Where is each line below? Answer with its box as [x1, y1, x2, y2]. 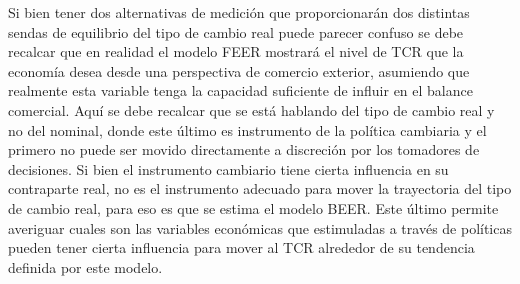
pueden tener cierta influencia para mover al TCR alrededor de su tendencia [8, 237, 475, 258]
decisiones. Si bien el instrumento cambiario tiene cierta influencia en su [8, 158, 449, 179]
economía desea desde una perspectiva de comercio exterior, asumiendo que [8, 60, 470, 81]
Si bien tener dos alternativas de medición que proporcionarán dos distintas [8, 2, 470, 22]
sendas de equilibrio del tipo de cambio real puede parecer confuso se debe [8, 21, 464, 42]
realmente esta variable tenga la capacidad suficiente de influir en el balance [8, 80, 473, 101]
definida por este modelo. [8, 256, 163, 277]
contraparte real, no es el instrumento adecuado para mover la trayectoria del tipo [8, 178, 512, 199]
